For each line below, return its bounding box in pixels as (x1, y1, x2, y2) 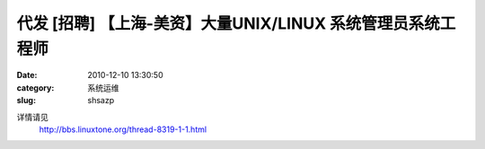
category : (16, 82, 55, 93)
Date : (16, 70, 38, 81)
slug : (16, 95, 36, 106)
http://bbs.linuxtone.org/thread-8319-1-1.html (39, 124, 207, 135)
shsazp (87, 95, 115, 106)
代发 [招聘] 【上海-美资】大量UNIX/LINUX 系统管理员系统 (16, 13, 440, 33)
